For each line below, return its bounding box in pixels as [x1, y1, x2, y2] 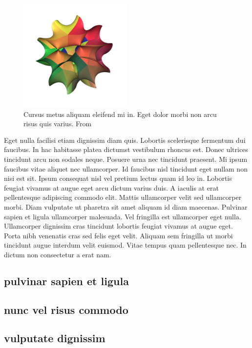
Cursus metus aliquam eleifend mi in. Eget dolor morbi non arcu [23, 109, 217, 119]
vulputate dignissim [4, 330, 105, 346]
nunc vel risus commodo [4, 302, 128, 317]
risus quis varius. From [23, 118, 92, 129]
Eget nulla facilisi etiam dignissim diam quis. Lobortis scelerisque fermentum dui [4, 135, 246, 145]
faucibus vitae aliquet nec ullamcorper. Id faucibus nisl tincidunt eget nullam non [4, 163, 248, 174]
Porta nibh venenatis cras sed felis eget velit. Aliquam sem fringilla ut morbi [4, 230, 233, 240]
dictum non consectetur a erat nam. [4, 249, 111, 259]
